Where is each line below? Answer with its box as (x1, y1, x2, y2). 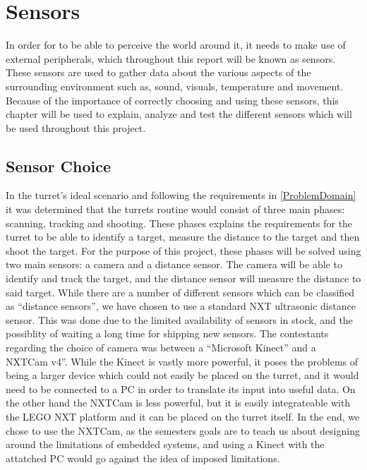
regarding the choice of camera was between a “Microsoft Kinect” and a (6, 340, 316, 355)
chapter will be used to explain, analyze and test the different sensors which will (6, 107, 352, 121)
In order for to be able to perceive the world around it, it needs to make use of (6, 37, 346, 52)
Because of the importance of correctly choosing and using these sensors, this (6, 92, 339, 107)
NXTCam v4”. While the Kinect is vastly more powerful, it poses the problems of (6, 354, 359, 368)
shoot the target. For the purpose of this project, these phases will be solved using (6, 243, 361, 258)
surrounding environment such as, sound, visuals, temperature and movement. (6, 78, 344, 93)
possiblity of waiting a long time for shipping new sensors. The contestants (6, 326, 329, 341)
